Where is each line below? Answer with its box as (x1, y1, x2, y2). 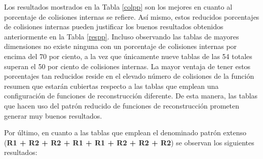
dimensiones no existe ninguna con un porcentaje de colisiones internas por (4, 41, 237, 51)
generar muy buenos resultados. (4, 110, 102, 121)
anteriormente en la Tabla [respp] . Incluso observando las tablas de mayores (4, 31, 239, 41)
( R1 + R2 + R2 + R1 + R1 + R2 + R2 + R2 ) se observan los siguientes (4, 137, 254, 147)
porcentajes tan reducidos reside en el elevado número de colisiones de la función (4, 71, 254, 81)
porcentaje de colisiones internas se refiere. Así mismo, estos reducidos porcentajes (4, 11, 259, 22)
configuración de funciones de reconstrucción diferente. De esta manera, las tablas (4, 90, 258, 101)
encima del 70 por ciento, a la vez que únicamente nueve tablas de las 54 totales (4, 50, 252, 61)
